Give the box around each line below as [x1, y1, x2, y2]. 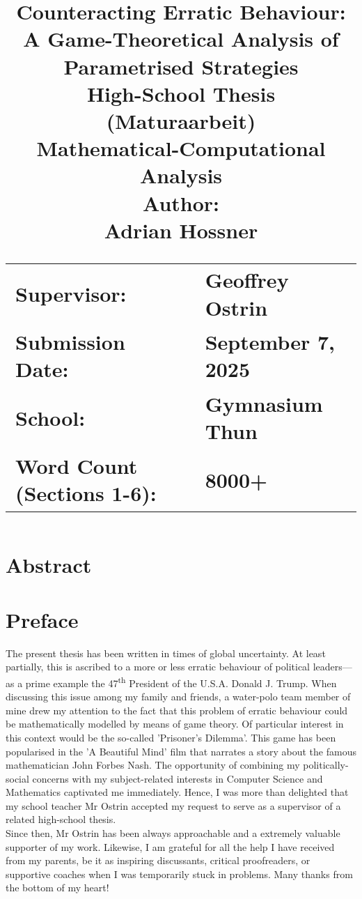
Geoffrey [205, 266, 289, 294]
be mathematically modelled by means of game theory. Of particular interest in [6, 716, 344, 731]
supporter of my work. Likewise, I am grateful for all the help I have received [6, 839, 335, 854]
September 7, [205, 328, 335, 356]
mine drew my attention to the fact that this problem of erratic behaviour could [6, 702, 348, 717]
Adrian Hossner [104, 215, 258, 244]
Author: [142, 188, 220, 217]
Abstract [6, 551, 92, 579]
